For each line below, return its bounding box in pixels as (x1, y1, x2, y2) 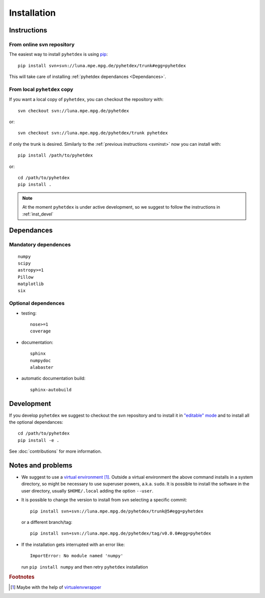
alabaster (30, 364, 53, 370)
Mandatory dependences (9, 241, 71, 248)
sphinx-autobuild (30, 387, 72, 392)
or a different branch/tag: (21, 519, 73, 525)
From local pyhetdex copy (9, 86, 74, 93)
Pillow (18, 274, 34, 280)
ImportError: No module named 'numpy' (30, 553, 124, 559)
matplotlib (18, 281, 44, 287)
